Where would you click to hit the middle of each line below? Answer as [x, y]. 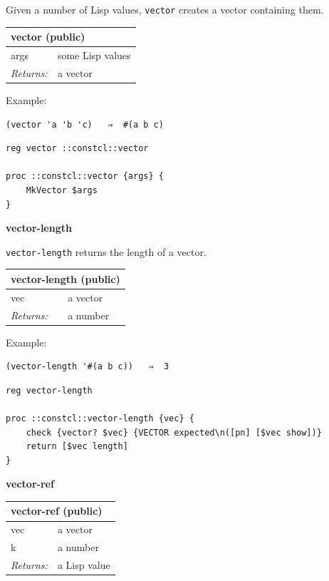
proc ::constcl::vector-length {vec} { [100, 418]
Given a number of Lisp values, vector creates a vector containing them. [165, 9]
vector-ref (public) [57, 511]
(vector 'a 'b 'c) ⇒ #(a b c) [85, 124]
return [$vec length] [77, 447]
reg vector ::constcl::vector [77, 149]
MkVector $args [62, 190]
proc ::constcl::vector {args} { [85, 176]
